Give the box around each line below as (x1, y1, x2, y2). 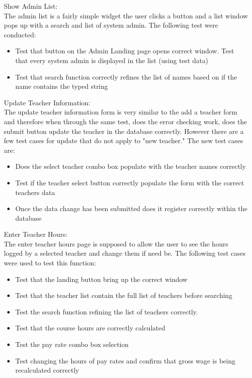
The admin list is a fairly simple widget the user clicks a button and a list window (4, 10, 248, 20)
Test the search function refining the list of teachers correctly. (15, 306, 198, 316)
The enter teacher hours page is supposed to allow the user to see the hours (4, 238, 228, 248)
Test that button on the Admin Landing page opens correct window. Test (15, 46, 234, 56)
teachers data (15, 187, 55, 197)
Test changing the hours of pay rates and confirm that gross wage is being (15, 355, 236, 365)
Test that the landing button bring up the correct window (15, 274, 188, 284)
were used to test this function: (4, 258, 96, 268)
